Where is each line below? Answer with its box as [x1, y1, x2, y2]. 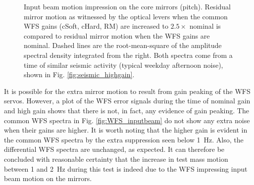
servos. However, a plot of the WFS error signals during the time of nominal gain [4, 95, 251, 106]
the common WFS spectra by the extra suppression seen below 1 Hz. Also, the [4, 134, 244, 144]
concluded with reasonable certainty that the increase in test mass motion [4, 153, 228, 164]
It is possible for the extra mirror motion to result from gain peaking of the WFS [4, 86, 251, 96]
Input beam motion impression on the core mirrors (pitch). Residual [24, 1, 231, 11]
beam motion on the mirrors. [4, 173, 92, 184]
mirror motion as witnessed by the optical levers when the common [24, 11, 228, 21]
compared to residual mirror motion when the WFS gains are [24, 30, 210, 41]
